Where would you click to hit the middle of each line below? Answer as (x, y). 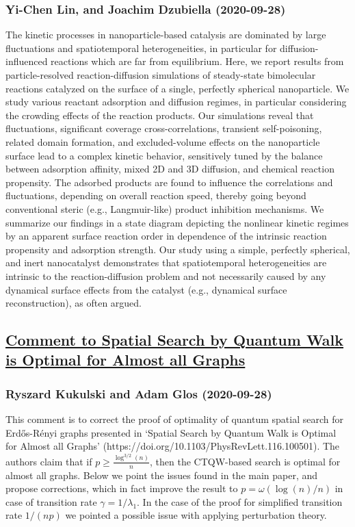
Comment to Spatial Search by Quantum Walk (175, 340)
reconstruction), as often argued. (74, 303)
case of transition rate (51, 501)
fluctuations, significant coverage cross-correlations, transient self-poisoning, (164, 128)
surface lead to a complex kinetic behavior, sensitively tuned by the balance (164, 155)
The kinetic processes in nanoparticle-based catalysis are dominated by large (166, 35)
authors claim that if (49, 461)
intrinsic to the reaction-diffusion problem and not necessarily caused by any (166, 275)
